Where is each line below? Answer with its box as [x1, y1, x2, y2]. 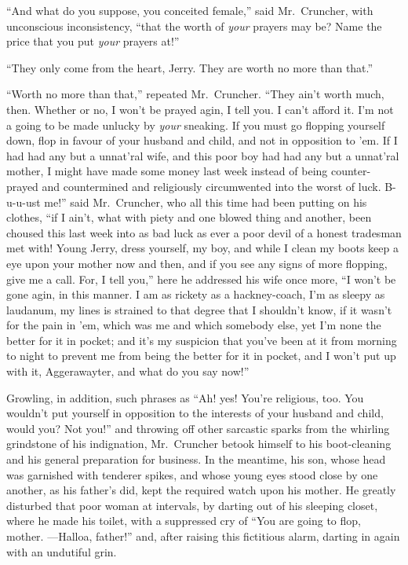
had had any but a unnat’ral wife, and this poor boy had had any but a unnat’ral [6, 147, 399, 163]
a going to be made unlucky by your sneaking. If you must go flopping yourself [6, 116, 385, 133]
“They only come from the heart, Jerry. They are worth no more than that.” [6, 59, 373, 75]
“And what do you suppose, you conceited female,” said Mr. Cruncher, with [6, 2, 373, 18]
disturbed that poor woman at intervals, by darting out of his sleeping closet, [6, 497, 378, 513]
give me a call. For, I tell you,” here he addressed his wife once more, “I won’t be [6, 270, 396, 287]
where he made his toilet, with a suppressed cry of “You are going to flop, [6, 512, 361, 529]
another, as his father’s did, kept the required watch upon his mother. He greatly [6, 482, 396, 498]
